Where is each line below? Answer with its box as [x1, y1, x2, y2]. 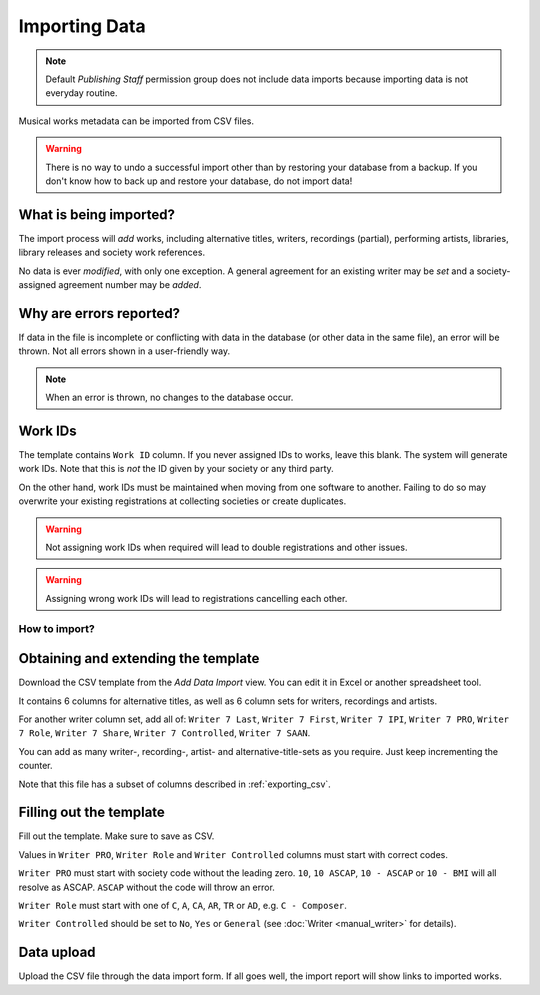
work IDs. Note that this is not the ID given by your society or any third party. [18, 463, 334, 475]
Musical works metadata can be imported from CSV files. [18, 115, 255, 127]
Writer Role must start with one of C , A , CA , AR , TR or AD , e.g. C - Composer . [18, 899, 347, 911]
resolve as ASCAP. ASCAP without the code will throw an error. [18, 881, 275, 893]
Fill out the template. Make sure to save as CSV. [18, 830, 215, 842]
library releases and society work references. [18, 246, 205, 259]
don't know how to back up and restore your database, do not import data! [45, 175, 353, 187]
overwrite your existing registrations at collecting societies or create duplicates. [18, 495, 347, 507]
